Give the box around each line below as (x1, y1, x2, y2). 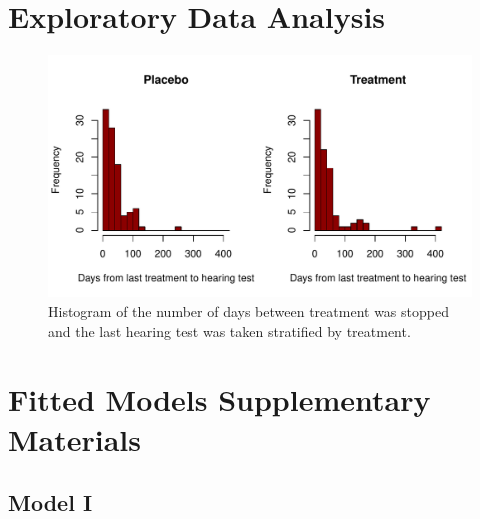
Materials (8, 418, 142, 459)
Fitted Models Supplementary (8, 379, 431, 420)
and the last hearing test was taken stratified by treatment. (48, 320, 411, 341)
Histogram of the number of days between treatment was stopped (48, 300, 449, 321)
